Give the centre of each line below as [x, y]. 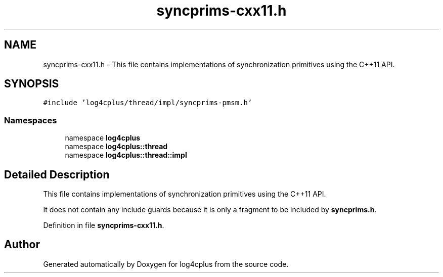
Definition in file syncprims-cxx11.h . [104, 225]
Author [22, 245]
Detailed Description [57, 174]
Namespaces [31, 120]
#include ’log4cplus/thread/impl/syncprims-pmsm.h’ [148, 103]
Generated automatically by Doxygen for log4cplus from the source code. [166, 264]
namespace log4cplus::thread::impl [126, 155]
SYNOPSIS [32, 84]
